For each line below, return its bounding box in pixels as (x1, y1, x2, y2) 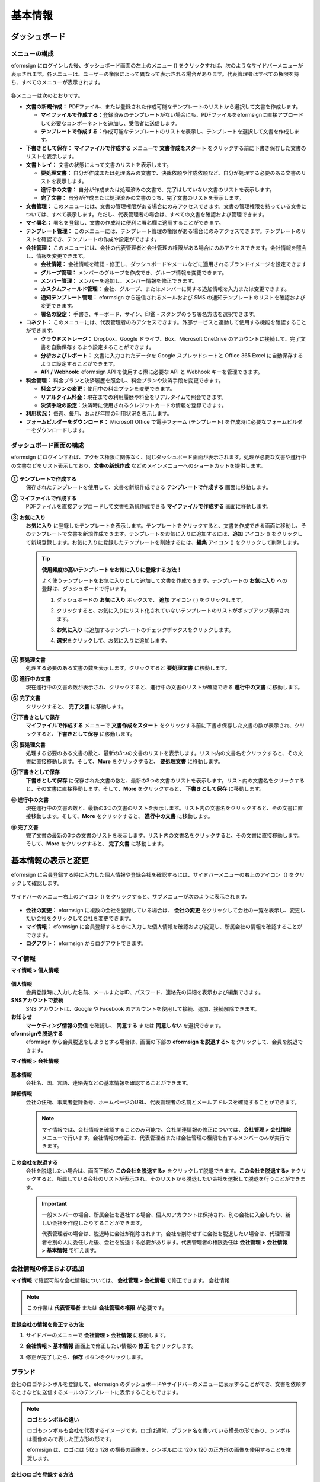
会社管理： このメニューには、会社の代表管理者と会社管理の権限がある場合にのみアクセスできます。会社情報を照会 (25, 244, 307, 251)
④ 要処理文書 (11, 656, 46, 663)
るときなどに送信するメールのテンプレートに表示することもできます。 (11, 1389, 182, 1396)
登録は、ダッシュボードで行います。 (41, 585, 130, 592)
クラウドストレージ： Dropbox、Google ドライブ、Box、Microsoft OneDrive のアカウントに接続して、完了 (40, 335, 300, 342)
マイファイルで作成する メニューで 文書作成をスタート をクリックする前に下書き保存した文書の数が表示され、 (25, 722, 295, 729)
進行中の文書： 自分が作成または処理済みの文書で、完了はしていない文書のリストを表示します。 (40, 186, 275, 193)
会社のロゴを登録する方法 (11, 1471, 73, 1478)
